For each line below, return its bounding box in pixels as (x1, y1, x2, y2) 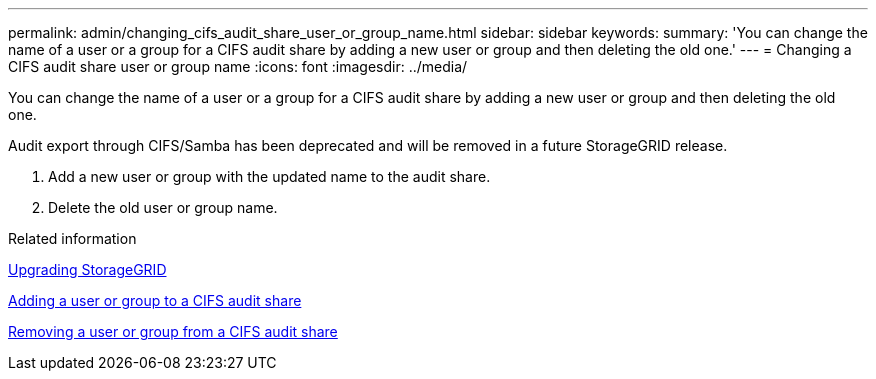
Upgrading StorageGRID (8, 261, 167, 278)
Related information (8, 230, 137, 247)
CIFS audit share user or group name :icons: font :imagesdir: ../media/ (8, 58, 468, 75)
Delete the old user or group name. (48, 199, 278, 216)
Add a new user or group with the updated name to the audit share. (48, 168, 491, 185)
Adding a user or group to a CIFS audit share (8, 292, 302, 309)
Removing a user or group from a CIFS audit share (8, 323, 338, 340)
